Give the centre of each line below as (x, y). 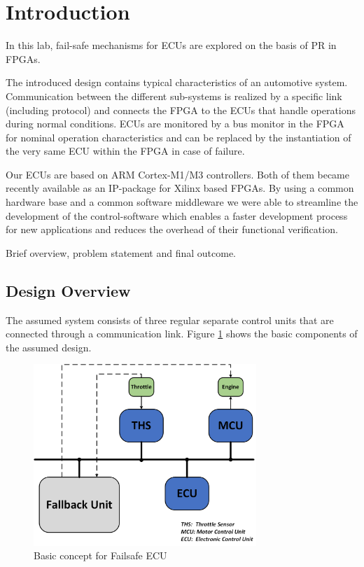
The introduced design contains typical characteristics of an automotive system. (177, 82)
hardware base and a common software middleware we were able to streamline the (182, 202)
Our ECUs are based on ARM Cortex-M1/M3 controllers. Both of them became (177, 174)
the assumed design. (49, 347)
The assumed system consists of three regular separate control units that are (170, 320)
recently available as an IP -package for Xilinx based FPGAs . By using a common (180, 188)
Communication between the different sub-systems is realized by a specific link (174, 96)
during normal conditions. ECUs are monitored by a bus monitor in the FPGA (175, 124)
